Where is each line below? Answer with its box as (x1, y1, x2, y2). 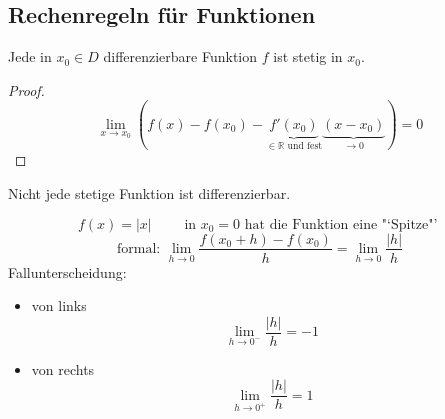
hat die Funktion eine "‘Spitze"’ (244, 217, 438, 232)
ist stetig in (273, 46, 343, 67)
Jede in (8, 46, 52, 67)
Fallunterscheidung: (8, 261, 127, 282)
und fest (287, 140, 323, 151)
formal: (116, 241, 161, 256)
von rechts (31, 358, 95, 379)
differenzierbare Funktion (103, 46, 258, 67)
